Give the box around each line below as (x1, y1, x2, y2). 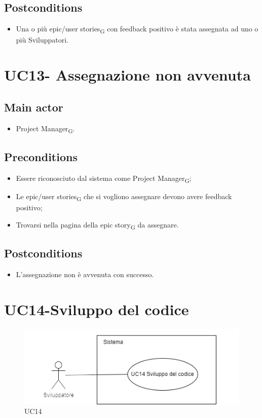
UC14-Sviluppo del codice (4, 298, 189, 319)
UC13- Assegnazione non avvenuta (4, 64, 251, 85)
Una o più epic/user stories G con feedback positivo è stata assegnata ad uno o (16, 23, 258, 35)
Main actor (4, 99, 63, 115)
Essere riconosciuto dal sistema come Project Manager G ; (16, 172, 192, 184)
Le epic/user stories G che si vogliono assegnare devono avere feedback (16, 191, 232, 203)
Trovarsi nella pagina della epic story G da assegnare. (16, 219, 179, 231)
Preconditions (4, 149, 78, 165)
